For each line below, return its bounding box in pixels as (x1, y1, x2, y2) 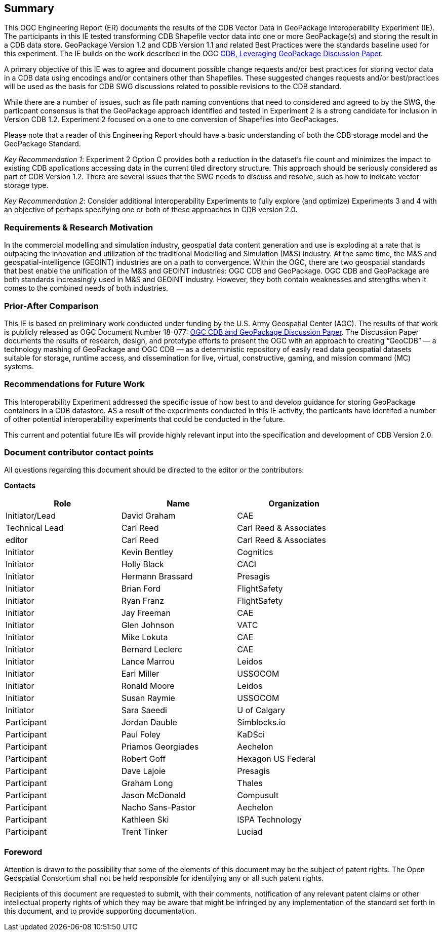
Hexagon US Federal (237, 754, 316, 764)
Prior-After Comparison (4, 300, 99, 311)
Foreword (4, 846, 43, 857)
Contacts (4, 481, 36, 490)
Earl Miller (121, 669, 159, 679)
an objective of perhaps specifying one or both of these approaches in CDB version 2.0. (4, 205, 298, 214)
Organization (268, 498, 319, 509)
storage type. (4, 181, 49, 190)
